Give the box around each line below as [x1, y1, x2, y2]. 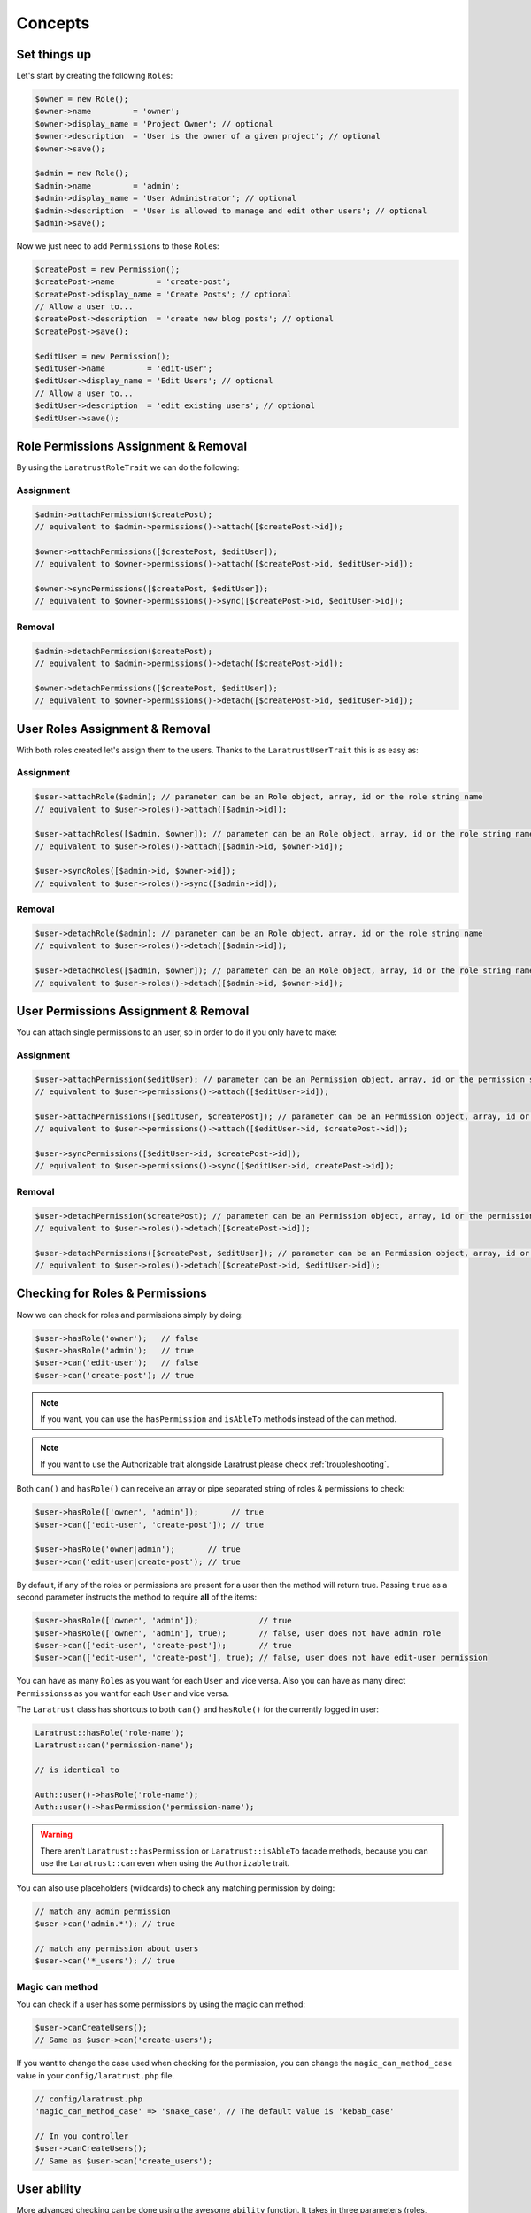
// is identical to [35, 1765, 119, 1775]
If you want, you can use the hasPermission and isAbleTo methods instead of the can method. [40, 1414, 397, 1424]
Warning [40, 1829, 73, 1840]
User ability [16, 2181, 81, 2196]
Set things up [16, 47, 92, 62]
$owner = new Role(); [35, 94, 129, 104]
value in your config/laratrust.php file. [16, 2070, 175, 2080]
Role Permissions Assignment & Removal [16, 439, 248, 454]
